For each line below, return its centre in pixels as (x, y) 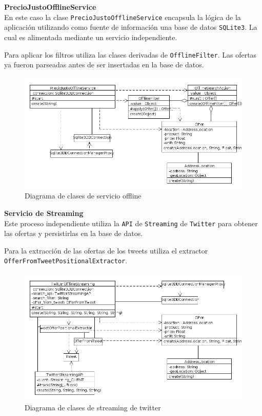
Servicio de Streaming (44, 213)
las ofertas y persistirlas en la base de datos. (74, 233)
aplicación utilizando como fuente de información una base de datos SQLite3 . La (131, 27)
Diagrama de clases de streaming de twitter (93, 407)
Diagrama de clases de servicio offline (83, 196)
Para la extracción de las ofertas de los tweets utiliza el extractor (106, 250)
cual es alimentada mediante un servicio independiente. (91, 37)
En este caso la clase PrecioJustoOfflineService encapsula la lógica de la (123, 17)
